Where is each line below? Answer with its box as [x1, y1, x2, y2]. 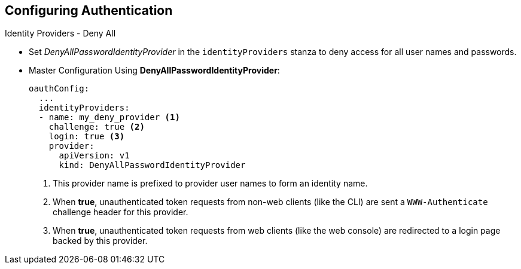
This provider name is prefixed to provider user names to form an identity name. [53, 178, 368, 189]
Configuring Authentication [5, 3, 173, 18]
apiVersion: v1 [59, 151, 130, 161]
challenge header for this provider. [53, 207, 188, 218]
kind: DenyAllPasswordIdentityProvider [59, 160, 246, 170]
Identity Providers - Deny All [5, 28, 116, 39]
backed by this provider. [53, 236, 148, 246]
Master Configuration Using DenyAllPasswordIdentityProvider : [29, 65, 280, 76]
